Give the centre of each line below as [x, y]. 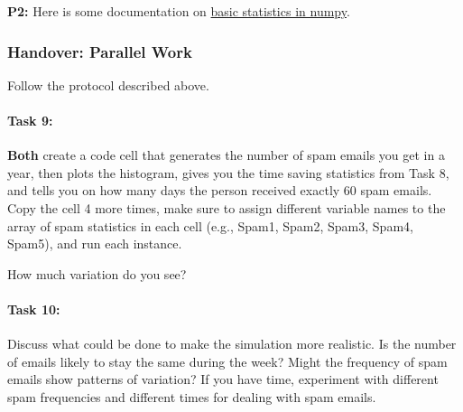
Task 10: [34, 309]
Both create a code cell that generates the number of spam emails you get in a [226, 155]
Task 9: [30, 120]
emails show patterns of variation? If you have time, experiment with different [223, 379]
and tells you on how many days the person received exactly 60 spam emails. [220, 190]
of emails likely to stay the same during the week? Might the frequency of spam [227, 361]
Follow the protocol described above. [108, 84]
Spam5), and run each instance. [95, 243]
